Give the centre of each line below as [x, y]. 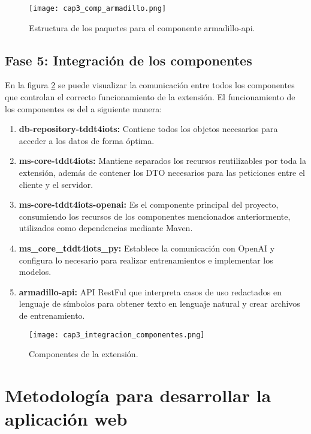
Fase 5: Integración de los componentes [129, 60]
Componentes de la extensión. [84, 354]
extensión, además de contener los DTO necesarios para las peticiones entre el [162, 173]
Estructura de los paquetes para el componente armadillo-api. [142, 27]
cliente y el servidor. [56, 184]
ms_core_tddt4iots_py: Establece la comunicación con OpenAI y [147, 248]
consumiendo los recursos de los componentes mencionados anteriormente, [155, 216]
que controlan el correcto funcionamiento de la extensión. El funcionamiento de [150, 97]
